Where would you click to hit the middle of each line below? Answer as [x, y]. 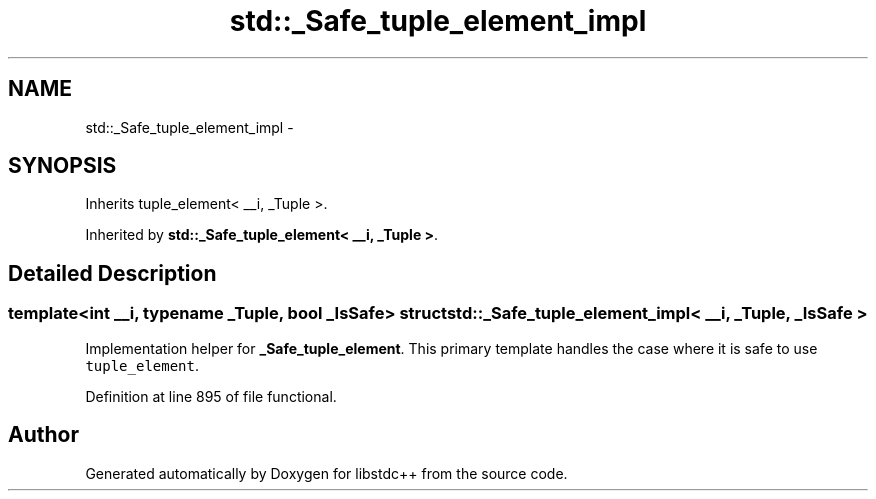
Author [43, 435]
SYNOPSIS [62, 166]
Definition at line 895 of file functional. [211, 396]
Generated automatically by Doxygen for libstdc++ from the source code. [326, 473]
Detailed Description [112, 273]
